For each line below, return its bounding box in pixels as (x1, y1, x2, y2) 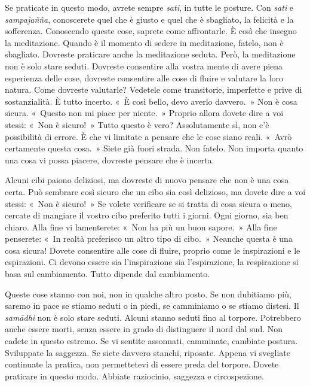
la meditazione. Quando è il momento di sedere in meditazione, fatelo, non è (5, 36, 284, 48)
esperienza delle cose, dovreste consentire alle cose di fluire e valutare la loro (5, 71, 284, 84)
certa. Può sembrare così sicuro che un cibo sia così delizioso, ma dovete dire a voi (5, 185, 306, 197)
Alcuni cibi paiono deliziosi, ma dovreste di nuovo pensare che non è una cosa (5, 174, 289, 186)
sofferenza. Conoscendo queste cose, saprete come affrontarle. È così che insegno (5, 25, 297, 37)
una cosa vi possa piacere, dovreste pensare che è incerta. (5, 153, 214, 166)
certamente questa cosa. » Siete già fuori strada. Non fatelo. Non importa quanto (5, 142, 303, 154)
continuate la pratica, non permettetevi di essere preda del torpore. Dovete (5, 358, 279, 370)
